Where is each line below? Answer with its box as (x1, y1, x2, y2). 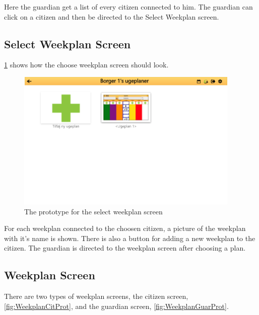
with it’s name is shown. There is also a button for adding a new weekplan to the (4, 232, 255, 243)
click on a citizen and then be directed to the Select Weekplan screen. (4, 11, 219, 22)
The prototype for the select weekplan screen (24, 206, 163, 216)
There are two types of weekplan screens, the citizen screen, (4, 291, 188, 301)
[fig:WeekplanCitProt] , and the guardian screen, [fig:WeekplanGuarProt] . (4, 300, 229, 311)
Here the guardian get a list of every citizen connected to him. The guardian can (4, 2, 253, 12)
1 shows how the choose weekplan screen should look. (4, 59, 169, 70)
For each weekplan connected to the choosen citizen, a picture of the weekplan (4, 223, 246, 233)
